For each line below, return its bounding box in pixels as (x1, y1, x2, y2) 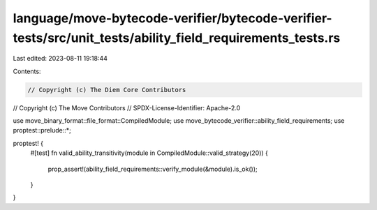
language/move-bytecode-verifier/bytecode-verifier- (13, 10, 332, 26)
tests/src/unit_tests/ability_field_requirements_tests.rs (13, 30, 341, 45)
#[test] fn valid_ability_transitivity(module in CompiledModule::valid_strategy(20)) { (30, 149, 269, 157)
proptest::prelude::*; (13, 126, 71, 135)
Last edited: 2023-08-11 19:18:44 (13, 54, 108, 63)
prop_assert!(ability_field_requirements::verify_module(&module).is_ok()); (47, 165, 258, 173)
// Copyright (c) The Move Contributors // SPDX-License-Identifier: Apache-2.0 (13, 103, 241, 112)
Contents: (13, 67, 41, 75)
